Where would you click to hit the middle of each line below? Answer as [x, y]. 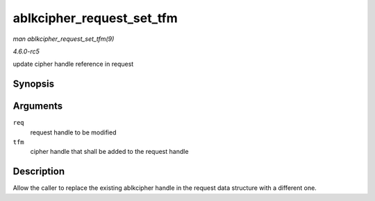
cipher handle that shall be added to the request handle [109, 152]
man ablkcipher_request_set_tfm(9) [64, 39]
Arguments [38, 106]
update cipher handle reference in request [73, 64]
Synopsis [34, 84]
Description [39, 172]
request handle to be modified [73, 132]
